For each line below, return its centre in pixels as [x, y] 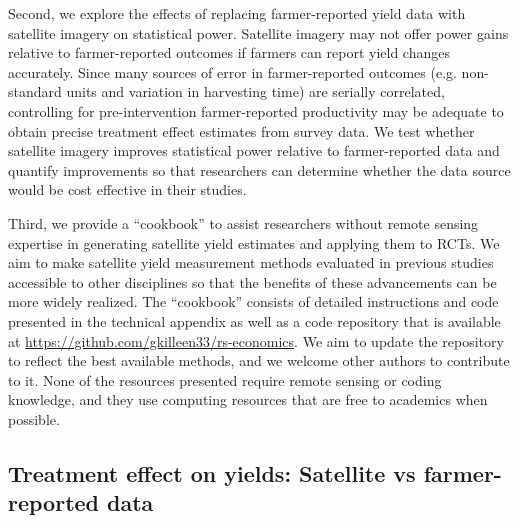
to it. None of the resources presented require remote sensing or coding [225, 379]
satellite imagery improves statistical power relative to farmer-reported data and [254, 150]
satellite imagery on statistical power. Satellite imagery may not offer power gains [258, 32]
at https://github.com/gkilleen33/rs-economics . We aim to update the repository [256, 340]
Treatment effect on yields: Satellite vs [212, 472]
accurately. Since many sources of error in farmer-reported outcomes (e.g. [232, 71]
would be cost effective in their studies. [127, 189]
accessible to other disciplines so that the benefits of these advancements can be [252, 281]
